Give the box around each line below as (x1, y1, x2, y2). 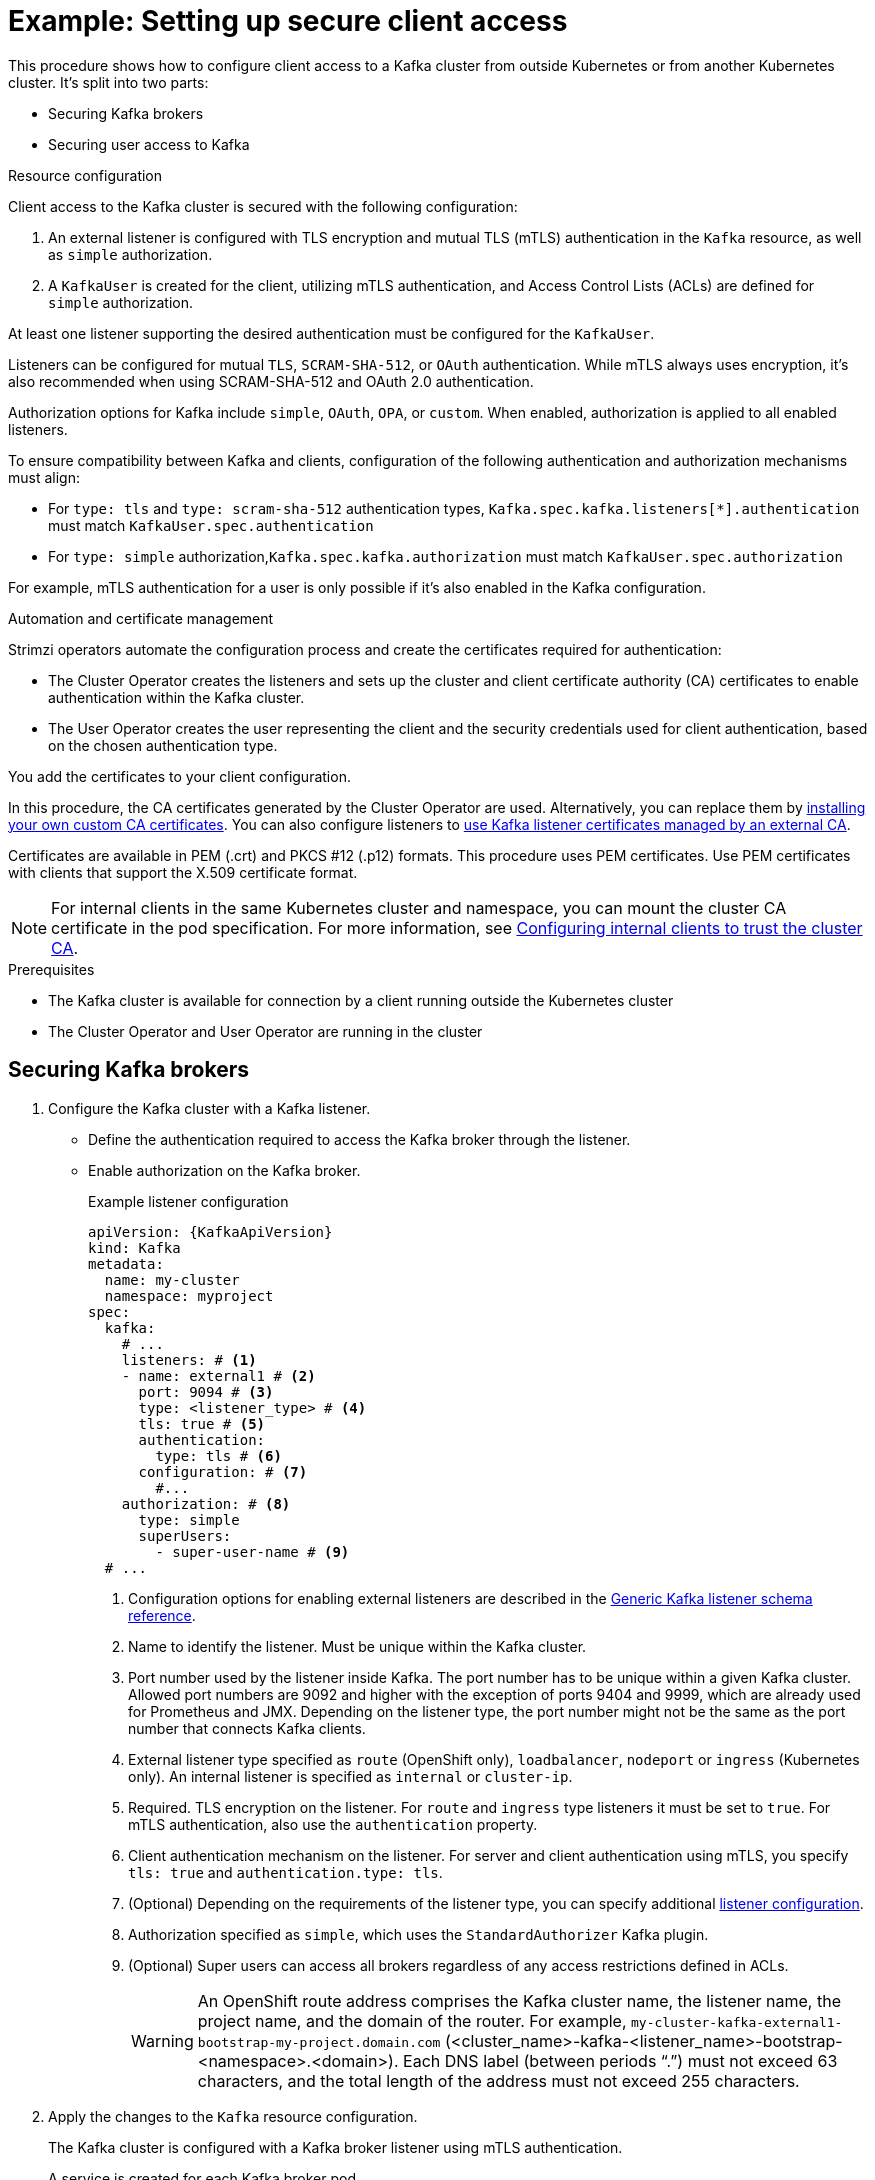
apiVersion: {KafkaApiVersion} (88, 1223, 333, 1240)
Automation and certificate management (8, 609, 274, 627)
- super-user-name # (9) (155, 1543, 350, 1560)
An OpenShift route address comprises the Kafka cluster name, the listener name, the (197, 1990, 841, 2011)
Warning (131, 2030, 194, 2051)
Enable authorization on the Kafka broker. (88, 1161, 361, 1179)
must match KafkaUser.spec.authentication (48, 516, 374, 534)
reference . (128, 1606, 196, 1624)
